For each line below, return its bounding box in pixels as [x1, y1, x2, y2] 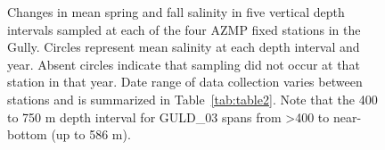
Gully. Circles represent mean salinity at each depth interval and [7, 37, 360, 56]
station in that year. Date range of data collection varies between [7, 72, 363, 91]
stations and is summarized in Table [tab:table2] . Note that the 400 [7, 89, 378, 108]
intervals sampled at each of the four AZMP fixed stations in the [7, 20, 361, 38]
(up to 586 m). [51, 125, 131, 144]
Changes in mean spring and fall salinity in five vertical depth [7, 3, 345, 21]
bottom [7, 125, 47, 144]
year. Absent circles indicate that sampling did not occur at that [7, 54, 360, 73]
